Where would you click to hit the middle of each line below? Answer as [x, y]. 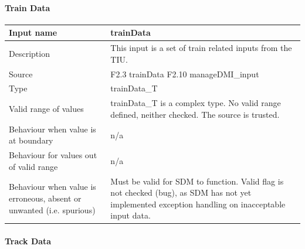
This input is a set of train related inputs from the [201, 48]
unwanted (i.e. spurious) [52, 209]
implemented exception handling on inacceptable [198, 204]
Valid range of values [46, 109]
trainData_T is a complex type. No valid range [196, 103]
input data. [131, 215]
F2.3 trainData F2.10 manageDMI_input [185, 74]
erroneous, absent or [45, 198]
